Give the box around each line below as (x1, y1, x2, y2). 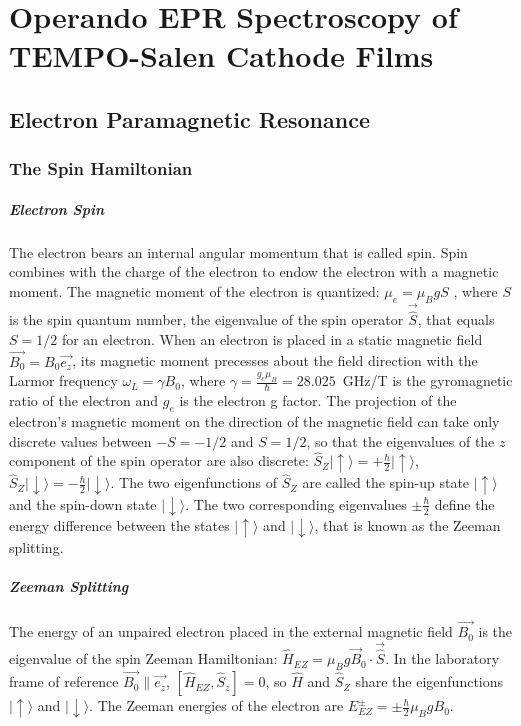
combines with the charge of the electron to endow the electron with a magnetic (9, 261, 499, 282)
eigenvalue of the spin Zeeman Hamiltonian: (9, 648, 278, 669)
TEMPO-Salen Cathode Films (9, 35, 434, 76)
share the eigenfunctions (355, 671, 504, 692)
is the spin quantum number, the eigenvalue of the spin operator (9, 309, 404, 330)
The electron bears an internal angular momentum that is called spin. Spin (9, 241, 468, 262)
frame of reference (9, 671, 119, 692)
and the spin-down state (9, 493, 157, 514)
